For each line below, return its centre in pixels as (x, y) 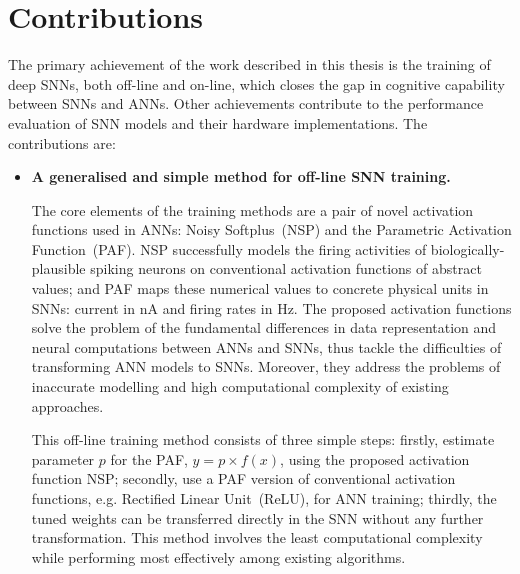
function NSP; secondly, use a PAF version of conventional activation (243, 478)
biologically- (467, 248)
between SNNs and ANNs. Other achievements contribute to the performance (246, 103)
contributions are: (62, 142)
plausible (58, 268)
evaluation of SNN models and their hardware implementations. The (218, 122)
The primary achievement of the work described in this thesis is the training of (249, 64)
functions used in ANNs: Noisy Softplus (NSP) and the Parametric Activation (271, 229)
